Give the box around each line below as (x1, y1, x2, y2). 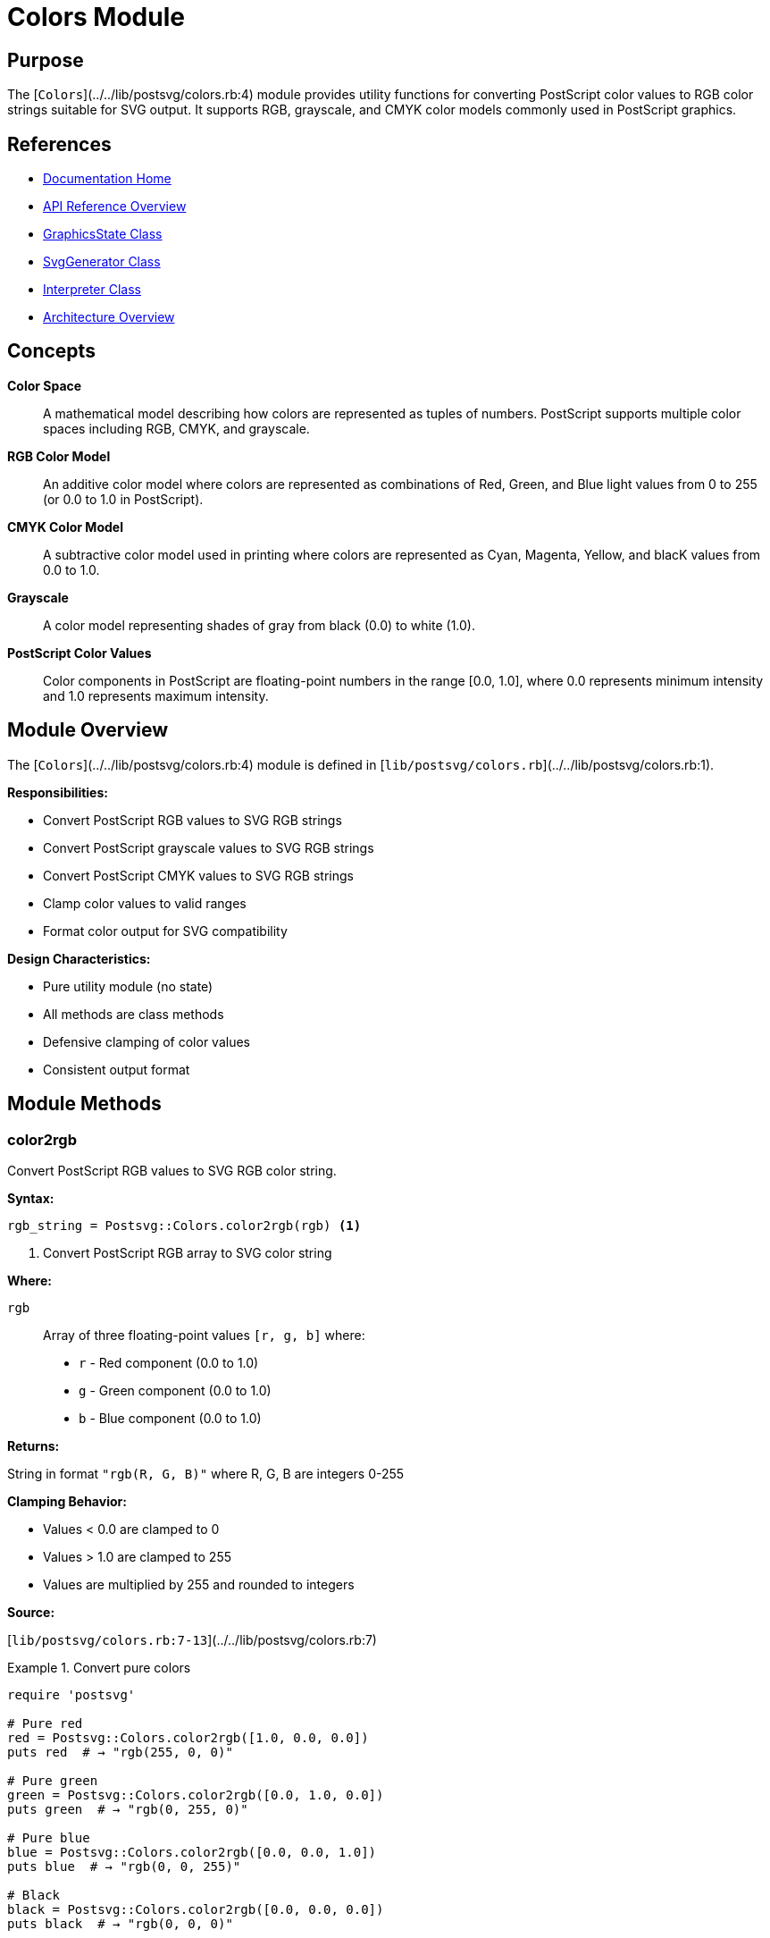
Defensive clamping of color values (43, 1033, 250, 1049)
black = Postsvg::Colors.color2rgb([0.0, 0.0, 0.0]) (7, 1901, 384, 1917)
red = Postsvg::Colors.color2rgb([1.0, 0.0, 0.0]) (7, 1730, 369, 1745)
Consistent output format (43, 1061, 190, 1077)
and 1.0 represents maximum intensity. (43, 687, 269, 704)
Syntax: (7, 1190, 54, 1206)
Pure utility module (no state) (43, 978, 213, 994)
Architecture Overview (43, 309, 175, 325)
